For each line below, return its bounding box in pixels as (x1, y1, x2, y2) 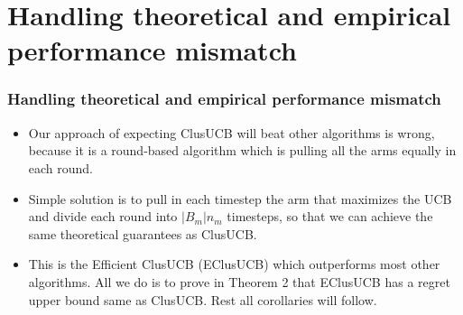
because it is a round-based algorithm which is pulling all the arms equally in (28, 141, 457, 160)
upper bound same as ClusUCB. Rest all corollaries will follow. (28, 290, 377, 309)
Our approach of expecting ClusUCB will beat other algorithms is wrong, (28, 123, 435, 142)
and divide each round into (28, 207, 178, 226)
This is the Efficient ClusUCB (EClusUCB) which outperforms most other (28, 255, 440, 273)
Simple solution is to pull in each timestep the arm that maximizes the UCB (28, 189, 452, 208)
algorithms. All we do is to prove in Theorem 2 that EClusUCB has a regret (28, 272, 450, 291)
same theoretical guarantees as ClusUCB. (28, 224, 257, 243)
